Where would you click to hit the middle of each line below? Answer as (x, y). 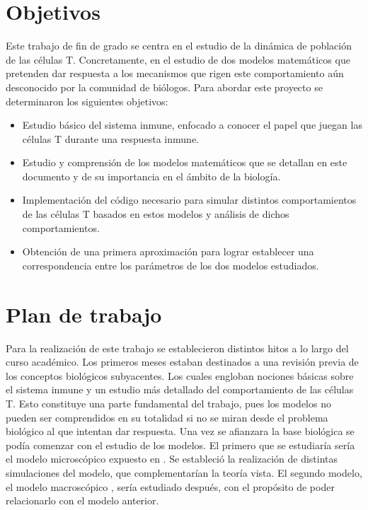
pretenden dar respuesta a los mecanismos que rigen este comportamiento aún (175, 73)
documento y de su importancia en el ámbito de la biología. (151, 176)
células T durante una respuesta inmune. (110, 138)
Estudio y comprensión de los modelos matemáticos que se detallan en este (185, 162)
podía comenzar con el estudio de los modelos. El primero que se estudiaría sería (180, 445)
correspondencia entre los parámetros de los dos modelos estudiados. (171, 265)
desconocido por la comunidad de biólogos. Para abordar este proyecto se (164, 87)
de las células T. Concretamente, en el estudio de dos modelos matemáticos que (178, 59)
